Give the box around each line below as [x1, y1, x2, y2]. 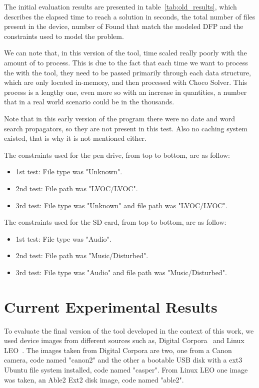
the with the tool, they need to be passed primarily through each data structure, [4, 67, 251, 77]
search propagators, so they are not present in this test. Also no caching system [4, 123, 247, 133]
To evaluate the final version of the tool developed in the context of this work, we [4, 325, 254, 336]
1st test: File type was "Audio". [15, 233, 111, 244]
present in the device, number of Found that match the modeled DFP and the [4, 21, 243, 31]
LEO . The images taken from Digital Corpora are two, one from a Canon [4, 345, 232, 355]
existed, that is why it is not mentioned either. [4, 133, 146, 143]
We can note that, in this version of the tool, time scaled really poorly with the [4, 47, 247, 58]
